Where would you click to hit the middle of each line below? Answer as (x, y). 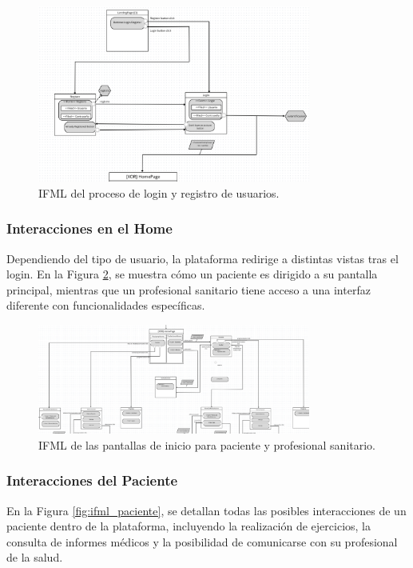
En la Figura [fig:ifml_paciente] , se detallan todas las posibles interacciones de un (206, 510)
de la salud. (35, 557)
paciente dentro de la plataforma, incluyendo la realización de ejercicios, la (189, 526)
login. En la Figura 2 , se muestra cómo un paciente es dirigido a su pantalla (192, 274)
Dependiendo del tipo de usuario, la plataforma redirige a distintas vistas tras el (203, 258)
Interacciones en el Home (89, 228)
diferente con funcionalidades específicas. (106, 305)
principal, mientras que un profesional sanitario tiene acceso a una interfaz (189, 289)
